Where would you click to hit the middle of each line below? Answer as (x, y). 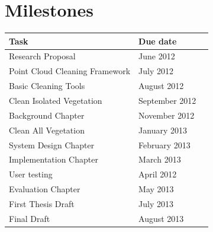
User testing (31, 174)
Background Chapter (47, 115)
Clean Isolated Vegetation (56, 100)
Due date (158, 41)
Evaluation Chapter (45, 189)
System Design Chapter (52, 144)
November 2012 (167, 115)
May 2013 (156, 189)
